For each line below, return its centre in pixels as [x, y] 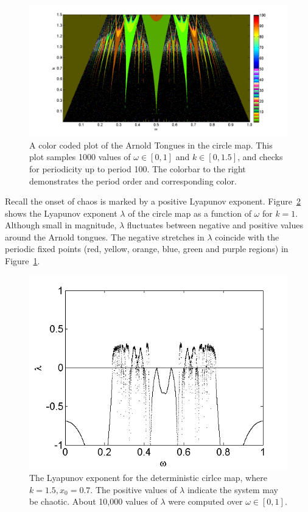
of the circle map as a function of [190, 213]
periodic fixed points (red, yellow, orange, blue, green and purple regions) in [147, 249]
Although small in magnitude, [61, 225]
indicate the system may [233, 489]
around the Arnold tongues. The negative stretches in [105, 237]
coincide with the [247, 237]
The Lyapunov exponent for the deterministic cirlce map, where [148, 478]
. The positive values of [134, 489]
